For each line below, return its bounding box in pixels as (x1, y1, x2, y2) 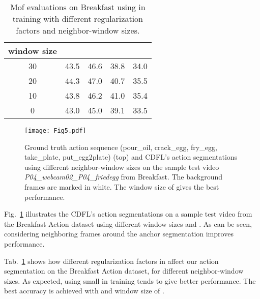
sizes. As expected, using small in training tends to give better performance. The (4, 275, 256, 286)
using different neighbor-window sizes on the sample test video (24, 161, 219, 172)
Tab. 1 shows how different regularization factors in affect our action (4, 255, 219, 266)
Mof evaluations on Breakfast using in (10, 1, 146, 13)
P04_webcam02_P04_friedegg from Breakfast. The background (24, 171, 223, 182)
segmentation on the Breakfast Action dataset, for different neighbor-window (4, 265, 244, 276)
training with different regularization (12, 13, 143, 24)
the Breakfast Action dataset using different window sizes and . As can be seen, (4, 218, 252, 229)
